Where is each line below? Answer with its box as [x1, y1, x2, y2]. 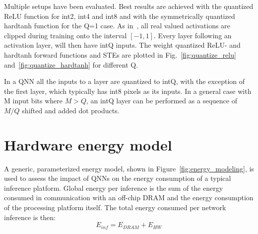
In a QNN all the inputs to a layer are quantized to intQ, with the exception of [4, 76, 245, 86]
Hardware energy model [4, 134, 172, 155]
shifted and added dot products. [22, 105, 120, 115]
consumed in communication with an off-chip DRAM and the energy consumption [4, 192, 254, 203]
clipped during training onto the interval [4, 30, 127, 40]
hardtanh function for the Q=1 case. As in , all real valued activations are [4, 20, 230, 31]
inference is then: [4, 212, 56, 222]
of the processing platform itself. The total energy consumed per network [4, 202, 226, 213]
